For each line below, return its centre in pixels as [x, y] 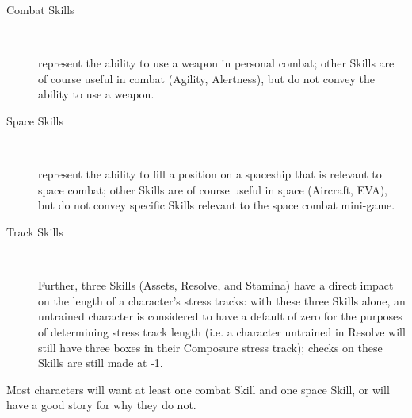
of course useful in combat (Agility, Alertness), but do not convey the [207, 78]
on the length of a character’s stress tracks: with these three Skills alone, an [222, 300]
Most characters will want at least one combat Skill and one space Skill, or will [198, 389]
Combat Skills [40, 10]
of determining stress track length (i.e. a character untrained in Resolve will [222, 331]
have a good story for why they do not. [101, 405]
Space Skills [35, 120]
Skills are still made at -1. [101, 363]
